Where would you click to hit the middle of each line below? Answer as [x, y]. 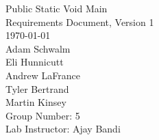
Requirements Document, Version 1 [80, 22]
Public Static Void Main [57, 8]
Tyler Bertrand [37, 88]
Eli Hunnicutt [35, 62]
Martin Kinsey [36, 102]
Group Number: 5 [43, 115]
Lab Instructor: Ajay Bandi [63, 129]
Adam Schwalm [38, 48]
